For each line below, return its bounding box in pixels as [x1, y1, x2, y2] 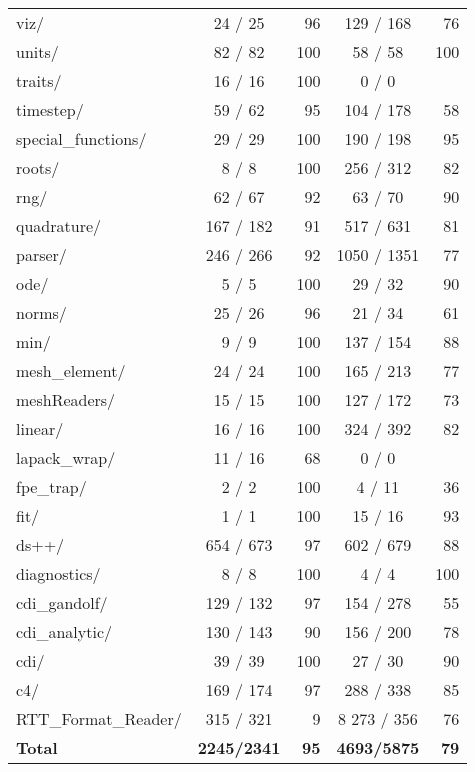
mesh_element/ [16, 359, 126, 382]
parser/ [16, 243, 67, 266]
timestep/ [16, 98, 84, 121]
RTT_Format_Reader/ [16, 707, 182, 730]
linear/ [16, 417, 64, 440]
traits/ [16, 69, 62, 92]
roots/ [16, 156, 60, 179]
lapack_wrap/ [16, 446, 116, 469]
